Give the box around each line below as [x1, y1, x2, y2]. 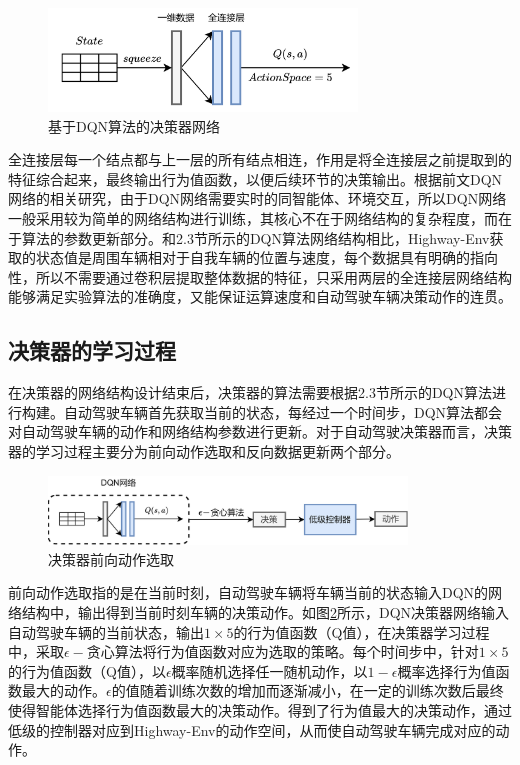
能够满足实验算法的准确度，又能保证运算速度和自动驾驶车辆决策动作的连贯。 [8, 286, 512, 307]
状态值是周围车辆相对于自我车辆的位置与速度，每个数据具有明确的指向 [35, 247, 498, 268]
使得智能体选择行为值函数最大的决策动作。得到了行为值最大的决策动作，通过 [8, 700, 512, 721]
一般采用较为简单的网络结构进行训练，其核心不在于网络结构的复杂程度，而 [8, 208, 498, 229]
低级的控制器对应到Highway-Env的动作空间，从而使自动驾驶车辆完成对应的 [8, 719, 496, 740]
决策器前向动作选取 [48, 548, 174, 569]
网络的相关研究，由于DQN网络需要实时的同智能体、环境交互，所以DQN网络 [8, 188, 507, 209]
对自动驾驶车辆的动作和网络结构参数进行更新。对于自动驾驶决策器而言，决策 [8, 421, 512, 442]
